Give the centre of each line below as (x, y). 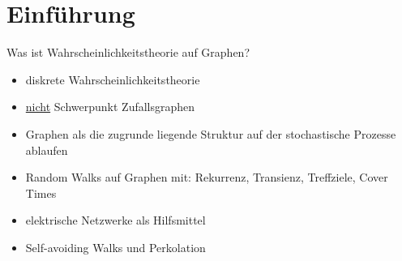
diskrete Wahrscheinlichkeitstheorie (113, 79)
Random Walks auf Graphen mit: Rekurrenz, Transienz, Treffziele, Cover (207, 177)
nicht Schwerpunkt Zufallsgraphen (110, 107)
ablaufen (47, 150)
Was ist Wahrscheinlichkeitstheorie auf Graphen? (128, 52)
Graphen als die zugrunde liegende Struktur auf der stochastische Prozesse (211, 133)
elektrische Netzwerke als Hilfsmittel (115, 220)
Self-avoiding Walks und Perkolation (115, 247)
